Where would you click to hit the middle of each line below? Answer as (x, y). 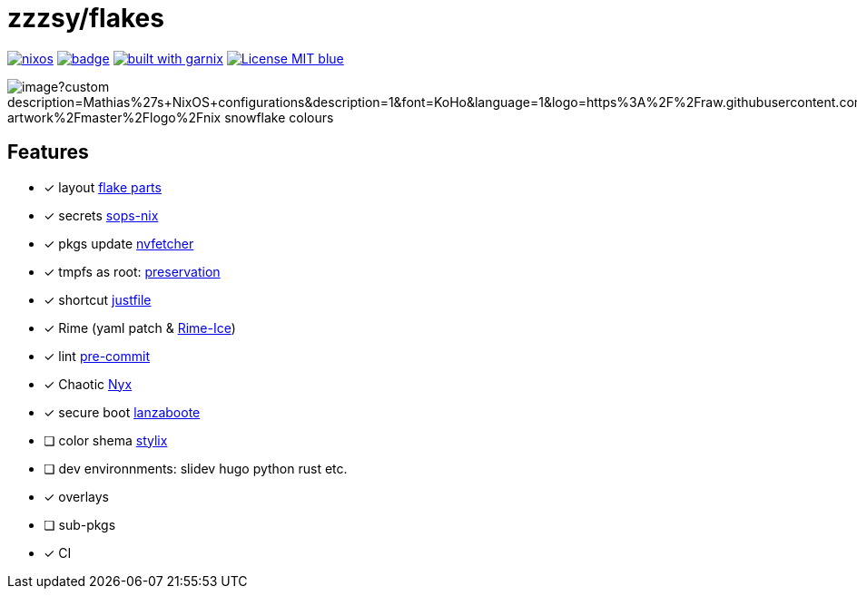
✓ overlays (76, 496)
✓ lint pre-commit (97, 356)
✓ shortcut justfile (98, 299)
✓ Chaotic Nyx (88, 384)
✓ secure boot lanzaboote (122, 412)
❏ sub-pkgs (80, 524)
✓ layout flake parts (103, 187)
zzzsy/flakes (86, 18)
